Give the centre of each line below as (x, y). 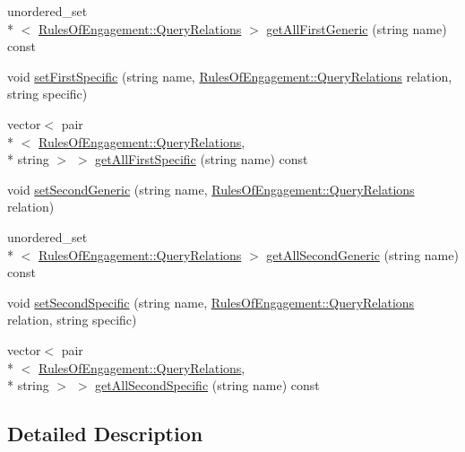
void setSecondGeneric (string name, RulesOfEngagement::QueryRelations (211, 189)
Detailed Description (105, 434)
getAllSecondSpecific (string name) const (207, 385)
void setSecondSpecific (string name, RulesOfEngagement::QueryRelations (211, 302)
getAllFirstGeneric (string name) (357, 28)
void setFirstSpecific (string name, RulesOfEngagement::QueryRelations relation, (230, 76)
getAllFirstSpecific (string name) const (202, 159)
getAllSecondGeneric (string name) (362, 254)
